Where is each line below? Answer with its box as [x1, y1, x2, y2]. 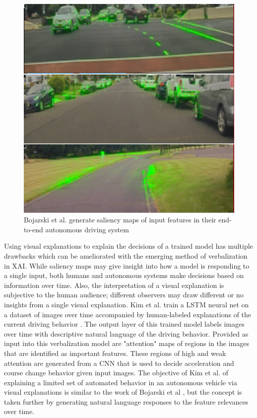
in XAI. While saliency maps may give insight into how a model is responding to [4, 260, 250, 271]
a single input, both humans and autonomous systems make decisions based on [4, 270, 244, 280]
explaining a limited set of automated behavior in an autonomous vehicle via [4, 377, 237, 387]
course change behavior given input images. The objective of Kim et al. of [4, 367, 229, 378]
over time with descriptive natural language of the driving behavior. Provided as [4, 328, 249, 339]
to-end [24, 224, 43, 234]
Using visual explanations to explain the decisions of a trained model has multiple [4, 241, 253, 251]
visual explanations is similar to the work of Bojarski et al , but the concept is [4, 387, 242, 397]
